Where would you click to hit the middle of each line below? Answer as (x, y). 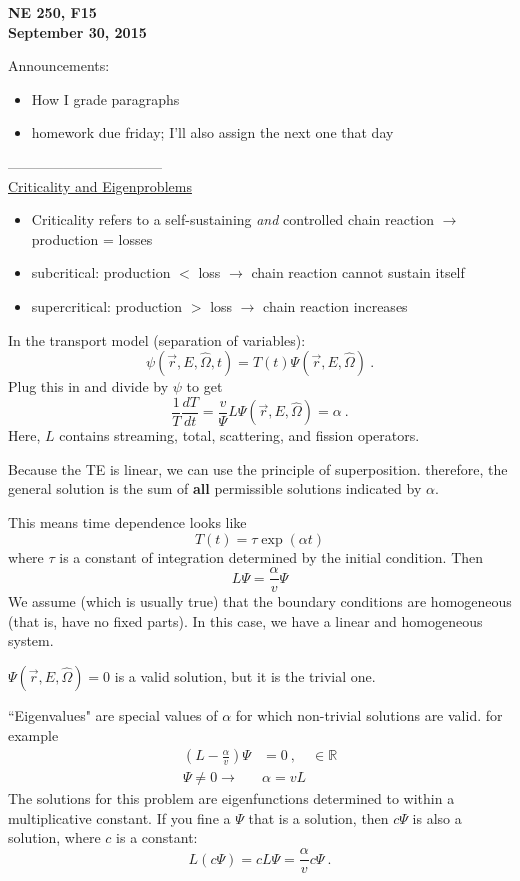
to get (204, 386)
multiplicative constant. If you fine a (119, 817)
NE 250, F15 (52, 12)
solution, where (54, 837)
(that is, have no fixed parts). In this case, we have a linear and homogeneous (245, 620)
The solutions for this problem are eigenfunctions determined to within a (231, 798)
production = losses (92, 238)
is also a (437, 817)
